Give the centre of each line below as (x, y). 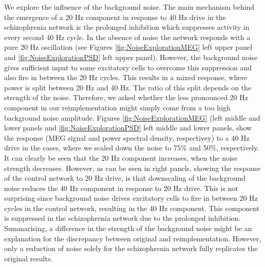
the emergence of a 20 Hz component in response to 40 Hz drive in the (115, 17)
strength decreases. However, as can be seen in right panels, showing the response (132, 168)
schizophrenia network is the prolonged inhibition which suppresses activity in (127, 27)
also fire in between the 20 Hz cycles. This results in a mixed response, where (126, 77)
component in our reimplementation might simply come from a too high (117, 107)
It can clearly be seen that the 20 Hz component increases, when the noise (121, 157)
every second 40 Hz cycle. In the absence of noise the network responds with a (127, 37)
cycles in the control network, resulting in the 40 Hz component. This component (132, 208)
